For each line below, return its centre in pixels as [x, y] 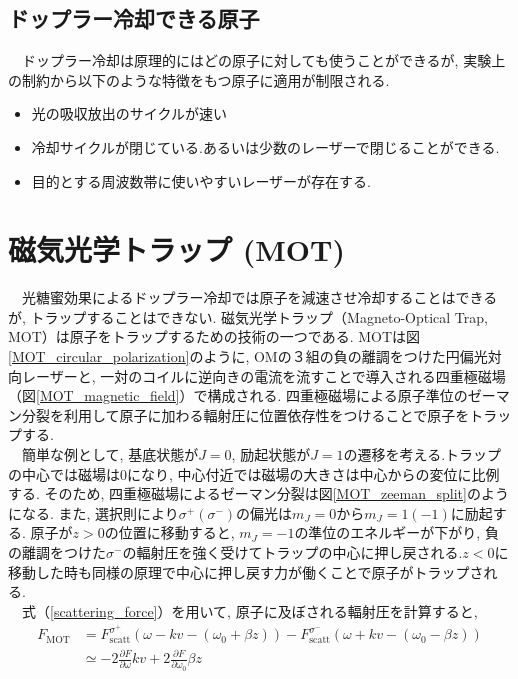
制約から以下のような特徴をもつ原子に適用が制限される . [205, 79]
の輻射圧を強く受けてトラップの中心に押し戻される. [292, 552]
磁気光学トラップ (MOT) [176, 249]
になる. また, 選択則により [93, 512]
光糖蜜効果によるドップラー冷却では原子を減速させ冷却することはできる [259, 297]
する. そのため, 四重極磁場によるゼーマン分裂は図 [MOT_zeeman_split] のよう [258, 493]
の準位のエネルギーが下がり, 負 [396, 532]
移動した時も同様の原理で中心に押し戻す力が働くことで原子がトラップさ [246, 571]
